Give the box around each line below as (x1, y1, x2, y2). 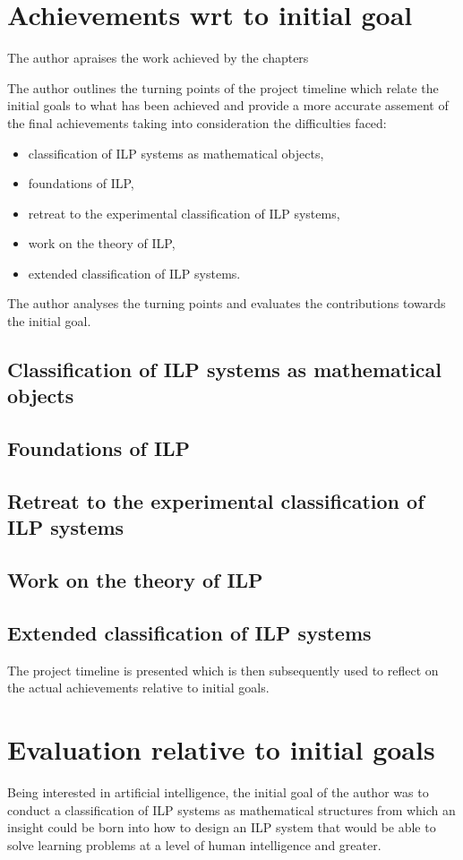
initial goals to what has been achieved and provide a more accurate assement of (7, 96, 449, 115)
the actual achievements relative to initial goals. (7, 678, 270, 697)
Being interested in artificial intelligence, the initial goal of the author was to (7, 783, 429, 802)
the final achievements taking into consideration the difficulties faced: (7, 113, 387, 132)
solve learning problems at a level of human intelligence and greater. (7, 835, 382, 854)
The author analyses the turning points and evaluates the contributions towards (7, 294, 446, 313)
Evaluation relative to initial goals (7, 731, 435, 768)
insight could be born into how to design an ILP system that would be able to (7, 818, 436, 837)
